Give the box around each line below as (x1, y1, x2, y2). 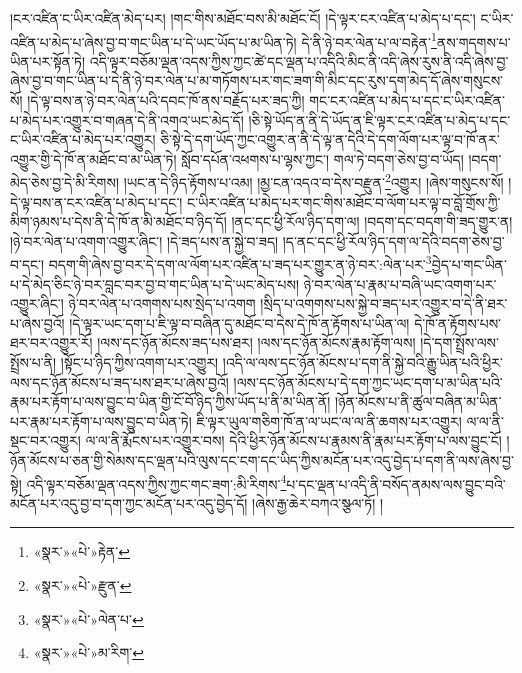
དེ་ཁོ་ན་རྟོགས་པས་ (414, 312, 502, 333)
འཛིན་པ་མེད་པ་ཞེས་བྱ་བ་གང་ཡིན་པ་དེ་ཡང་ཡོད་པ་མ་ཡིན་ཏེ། (10, 31, 297, 52)
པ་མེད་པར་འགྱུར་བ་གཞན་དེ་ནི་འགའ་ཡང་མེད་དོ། (10, 109, 244, 130)
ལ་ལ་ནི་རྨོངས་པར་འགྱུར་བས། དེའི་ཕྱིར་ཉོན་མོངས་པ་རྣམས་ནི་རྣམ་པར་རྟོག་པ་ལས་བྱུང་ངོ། (85, 430, 502, 451)
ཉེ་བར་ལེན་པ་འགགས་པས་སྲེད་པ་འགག (68, 293, 256, 314)
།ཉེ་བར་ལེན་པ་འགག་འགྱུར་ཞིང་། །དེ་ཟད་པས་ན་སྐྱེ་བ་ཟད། (10, 230, 279, 251)
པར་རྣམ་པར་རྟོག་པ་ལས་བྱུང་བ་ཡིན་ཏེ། (10, 410, 192, 431)
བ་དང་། (10, 254, 45, 275)
